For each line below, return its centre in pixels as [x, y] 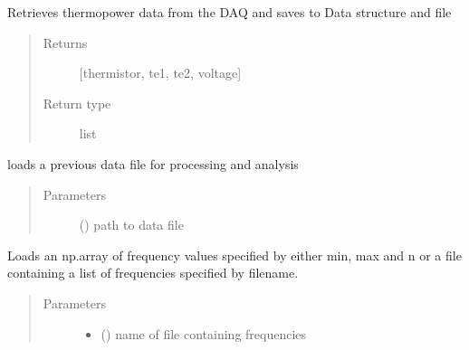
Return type [77, 103]
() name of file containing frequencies [204, 333]
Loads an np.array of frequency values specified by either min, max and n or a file [234, 255]
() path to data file [131, 225]
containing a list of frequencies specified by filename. [153, 273]
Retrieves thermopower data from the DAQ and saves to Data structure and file [230, 12]
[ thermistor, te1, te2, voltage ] [160, 73]
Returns [65, 42]
